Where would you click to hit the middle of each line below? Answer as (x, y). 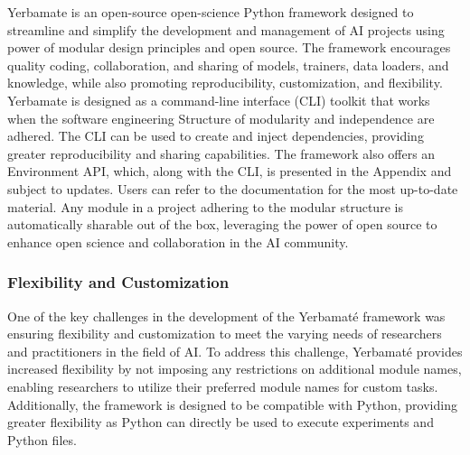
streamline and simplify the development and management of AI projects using (226, 29)
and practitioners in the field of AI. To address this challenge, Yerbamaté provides (235, 351)
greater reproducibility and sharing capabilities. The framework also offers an (221, 153)
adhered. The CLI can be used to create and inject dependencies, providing (216, 136)
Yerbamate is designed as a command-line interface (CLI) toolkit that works (219, 100)
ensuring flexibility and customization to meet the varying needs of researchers (225, 334)
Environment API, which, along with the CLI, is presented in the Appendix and (230, 171)
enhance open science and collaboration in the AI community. (178, 241)
